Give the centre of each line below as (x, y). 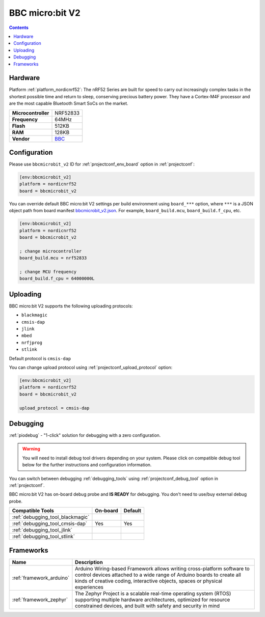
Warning (31, 449)
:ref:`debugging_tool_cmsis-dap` (50, 524)
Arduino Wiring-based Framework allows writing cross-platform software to (162, 568)
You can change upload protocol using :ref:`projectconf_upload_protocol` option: (91, 367)
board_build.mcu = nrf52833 (53, 258)
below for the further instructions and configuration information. (87, 465)
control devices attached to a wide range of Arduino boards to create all (158, 575)
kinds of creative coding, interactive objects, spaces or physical (149, 581)
